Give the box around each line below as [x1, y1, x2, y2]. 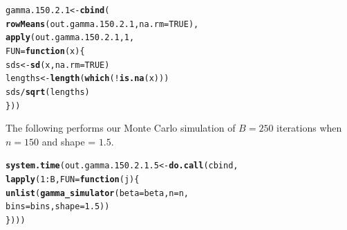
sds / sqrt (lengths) [6, 87, 90, 97]
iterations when [276, 121, 342, 135]
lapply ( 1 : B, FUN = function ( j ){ [6, 175, 140, 185]
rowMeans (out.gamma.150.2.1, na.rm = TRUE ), [6, 19, 199, 29]
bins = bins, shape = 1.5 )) [6, 202, 110, 212]
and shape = [41, 134, 96, 148]
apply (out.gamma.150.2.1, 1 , [6, 33, 135, 43]
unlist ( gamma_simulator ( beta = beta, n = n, [6, 188, 189, 198]
